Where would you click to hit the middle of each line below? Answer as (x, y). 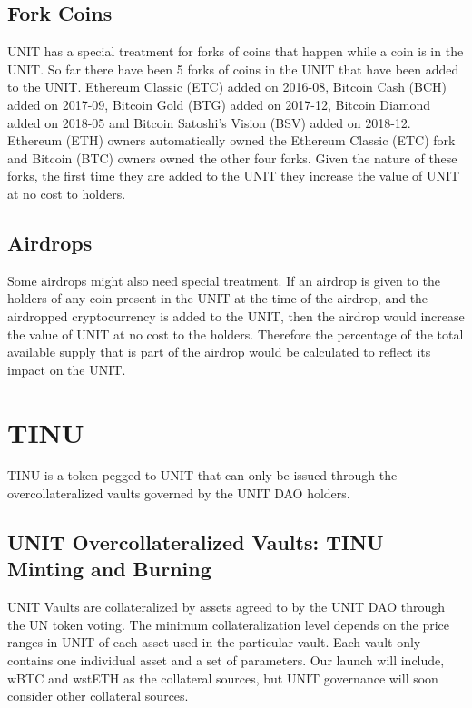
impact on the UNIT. (67, 369)
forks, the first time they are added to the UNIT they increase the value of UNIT (234, 176)
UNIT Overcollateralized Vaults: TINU (196, 542)
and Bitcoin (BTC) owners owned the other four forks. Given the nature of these (232, 157)
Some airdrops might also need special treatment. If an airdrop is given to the (224, 280)
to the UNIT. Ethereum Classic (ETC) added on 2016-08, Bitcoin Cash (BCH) (227, 87)
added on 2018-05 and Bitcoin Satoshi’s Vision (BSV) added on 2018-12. (209, 122)
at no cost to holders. (67, 193)
